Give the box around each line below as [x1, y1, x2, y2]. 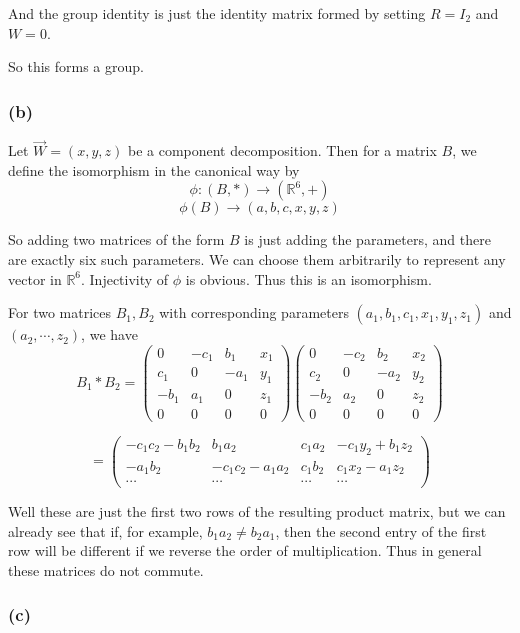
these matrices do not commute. [8, 559, 204, 580]
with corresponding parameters [159, 302, 349, 323]
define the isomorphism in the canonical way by [8, 159, 300, 180]
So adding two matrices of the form [8, 229, 225, 250]
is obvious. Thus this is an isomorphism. [185, 268, 432, 289]
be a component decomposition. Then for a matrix [127, 140, 437, 161]
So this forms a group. [8, 56, 144, 77]
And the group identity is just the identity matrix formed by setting [8, 3, 426, 23]
